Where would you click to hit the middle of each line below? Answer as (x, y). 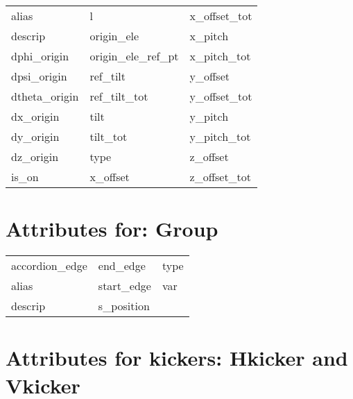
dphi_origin (40, 56)
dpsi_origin (39, 76)
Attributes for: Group (112, 229)
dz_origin (35, 156)
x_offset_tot (221, 16)
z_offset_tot (221, 177)
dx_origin (35, 116)
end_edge (122, 266)
